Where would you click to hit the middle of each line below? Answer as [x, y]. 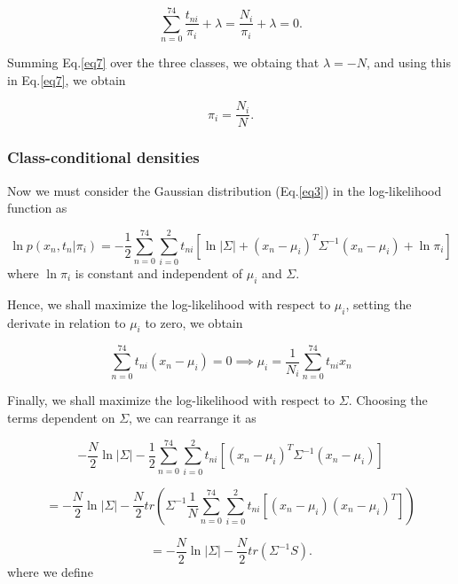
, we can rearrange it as [193, 418]
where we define [50, 571]
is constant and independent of [159, 273]
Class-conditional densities [103, 157]
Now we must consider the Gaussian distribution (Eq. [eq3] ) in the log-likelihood [225, 190]
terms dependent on [61, 418]
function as [37, 208]
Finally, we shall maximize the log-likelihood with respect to [171, 400]
